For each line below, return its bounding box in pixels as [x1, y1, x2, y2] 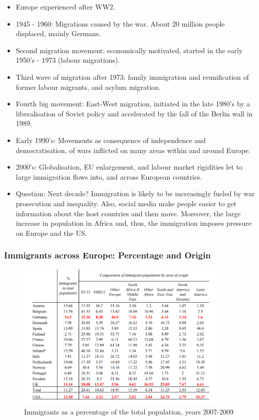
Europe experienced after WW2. [16, 2, 115, 12]
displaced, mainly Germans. [16, 28, 101, 39]
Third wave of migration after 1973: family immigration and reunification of [16, 71, 249, 82]
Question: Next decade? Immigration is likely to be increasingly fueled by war [16, 188, 255, 199]
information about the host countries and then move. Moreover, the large [16, 208, 241, 218]
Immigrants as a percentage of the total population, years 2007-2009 [24, 406, 233, 416]
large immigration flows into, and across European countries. [16, 171, 202, 182]
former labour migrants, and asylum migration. [16, 81, 161, 92]
